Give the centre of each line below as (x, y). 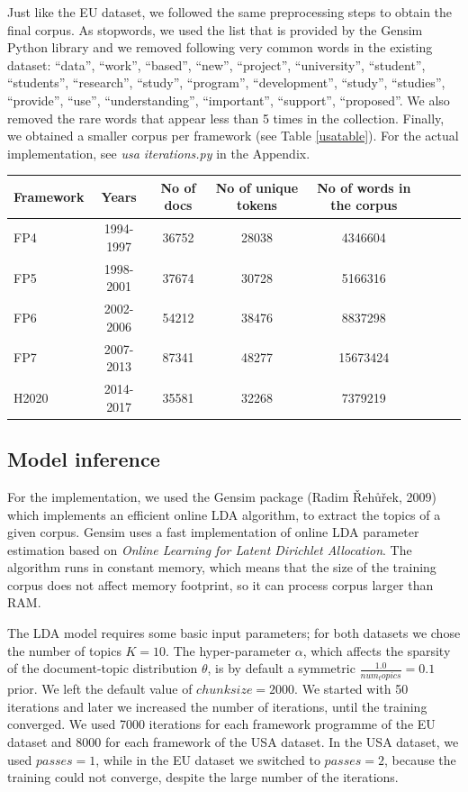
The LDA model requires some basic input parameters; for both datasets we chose (234, 633)
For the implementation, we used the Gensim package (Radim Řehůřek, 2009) (222, 496)
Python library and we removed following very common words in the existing (220, 47)
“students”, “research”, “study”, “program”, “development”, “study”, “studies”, (226, 82)
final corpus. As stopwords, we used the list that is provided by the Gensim (215, 29)
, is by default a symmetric (281, 668)
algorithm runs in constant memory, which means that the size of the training (222, 567)
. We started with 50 (351, 689)
